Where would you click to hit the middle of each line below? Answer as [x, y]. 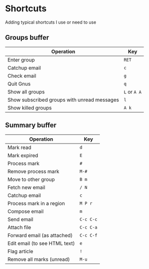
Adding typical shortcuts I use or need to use [51, 22]
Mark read [19, 147]
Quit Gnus [19, 84]
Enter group [21, 60]
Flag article [20, 251]
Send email [20, 219]
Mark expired [23, 155]
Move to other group [31, 179]
